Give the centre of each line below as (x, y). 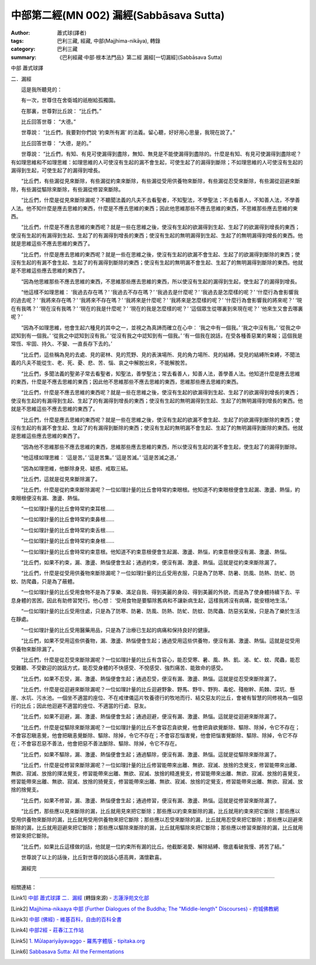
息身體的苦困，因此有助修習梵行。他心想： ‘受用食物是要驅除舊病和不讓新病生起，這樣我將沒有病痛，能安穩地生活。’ (150, 600)
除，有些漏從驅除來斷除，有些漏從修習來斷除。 (67, 189)
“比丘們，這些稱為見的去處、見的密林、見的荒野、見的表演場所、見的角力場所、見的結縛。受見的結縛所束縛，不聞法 (161, 355)
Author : (20, 33)
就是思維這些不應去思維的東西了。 (52, 243)
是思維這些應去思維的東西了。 (47, 436)
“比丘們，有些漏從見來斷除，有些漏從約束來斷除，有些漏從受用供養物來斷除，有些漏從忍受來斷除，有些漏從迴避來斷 (161, 181)
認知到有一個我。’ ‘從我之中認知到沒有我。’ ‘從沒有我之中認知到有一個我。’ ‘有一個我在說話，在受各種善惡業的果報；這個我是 (157, 336)
